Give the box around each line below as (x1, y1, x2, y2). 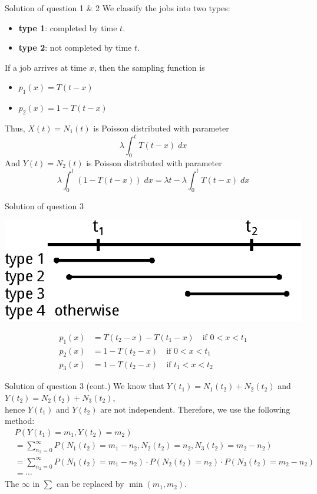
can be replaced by (56, 477, 124, 490)
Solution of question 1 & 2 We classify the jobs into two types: (5, 2, 230, 14)
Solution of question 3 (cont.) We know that (5, 380, 164, 392)
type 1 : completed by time (18, 21, 117, 34)
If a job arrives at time (5, 61, 87, 73)
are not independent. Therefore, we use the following (100, 403, 290, 415)
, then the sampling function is (94, 61, 205, 73)
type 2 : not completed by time (18, 41, 132, 54)
